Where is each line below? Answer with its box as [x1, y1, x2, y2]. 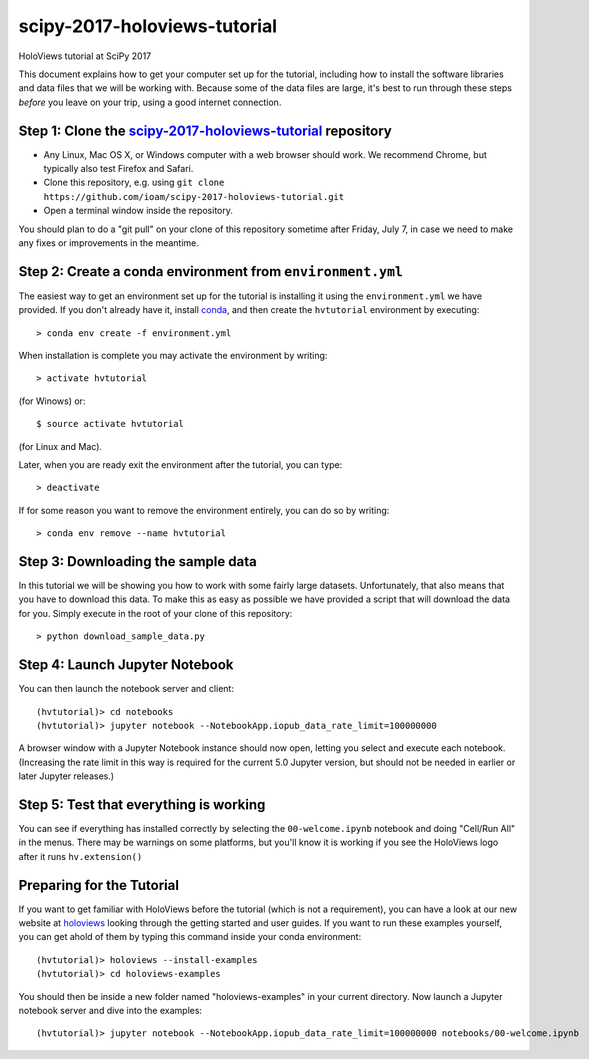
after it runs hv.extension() [18, 850, 143, 862]
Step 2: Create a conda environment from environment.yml [18, 263, 404, 280]
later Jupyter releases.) [18, 770, 115, 782]
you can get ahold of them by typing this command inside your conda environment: [18, 931, 362, 943]
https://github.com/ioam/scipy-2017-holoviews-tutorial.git [43, 191, 345, 202]
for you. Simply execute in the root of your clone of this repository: [18, 607, 293, 619]
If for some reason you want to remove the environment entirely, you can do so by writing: [18, 504, 390, 516]
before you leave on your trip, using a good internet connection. [18, 96, 282, 108]
